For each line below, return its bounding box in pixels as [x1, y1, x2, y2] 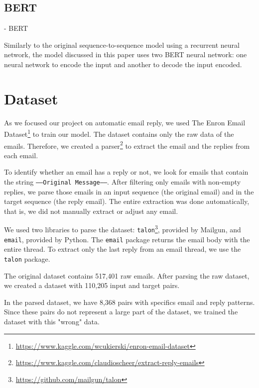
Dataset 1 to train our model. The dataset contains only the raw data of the [4, 127, 234, 139]
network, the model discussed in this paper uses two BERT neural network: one [4, 49, 247, 60]
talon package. [4, 253, 50, 264]
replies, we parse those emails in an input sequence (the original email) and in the [4, 186, 254, 196]
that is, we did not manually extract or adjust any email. [4, 205, 178, 216]
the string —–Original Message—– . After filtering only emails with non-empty [4, 176, 241, 187]
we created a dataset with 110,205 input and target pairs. [4, 280, 180, 291]
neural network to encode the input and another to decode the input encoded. [4, 59, 242, 69]
